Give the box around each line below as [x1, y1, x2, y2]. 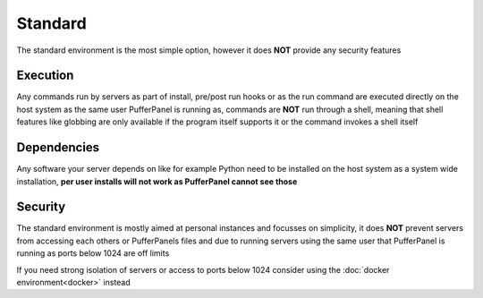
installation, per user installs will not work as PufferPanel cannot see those [16, 175, 298, 187]
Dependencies [16, 140, 100, 156]
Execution [16, 68, 74, 83]
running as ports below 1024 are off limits [16, 248, 170, 259]
